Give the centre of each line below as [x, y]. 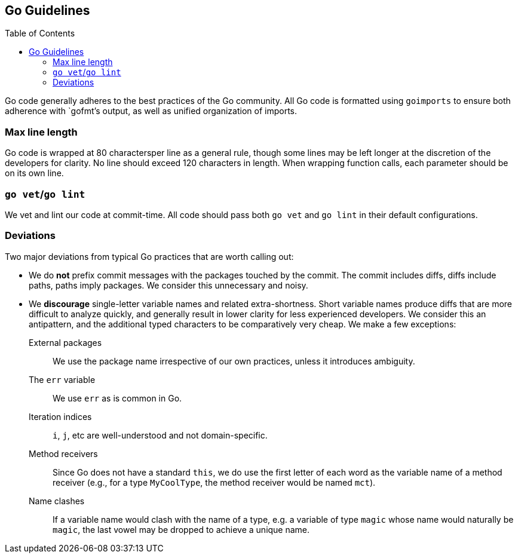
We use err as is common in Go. [117, 398]
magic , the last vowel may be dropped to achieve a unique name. [181, 529]
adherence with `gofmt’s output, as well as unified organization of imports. [151, 111]
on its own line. [34, 173]
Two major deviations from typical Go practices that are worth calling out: [149, 256]
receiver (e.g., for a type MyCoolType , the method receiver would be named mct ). [214, 482]
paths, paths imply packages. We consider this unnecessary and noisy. [168, 285]
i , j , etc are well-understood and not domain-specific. [160, 435]
